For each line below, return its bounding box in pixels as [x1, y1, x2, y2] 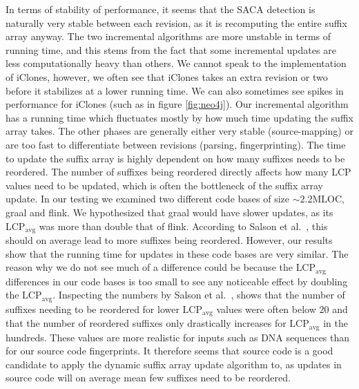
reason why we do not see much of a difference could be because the [6, 260, 293, 274]
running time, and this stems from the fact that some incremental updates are [6, 42, 336, 57]
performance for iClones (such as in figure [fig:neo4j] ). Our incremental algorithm [6, 97, 349, 111]
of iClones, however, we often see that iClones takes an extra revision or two [6, 69, 328, 84]
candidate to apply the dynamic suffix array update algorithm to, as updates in [6, 357, 342, 371]
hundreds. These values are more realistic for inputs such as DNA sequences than [6, 330, 350, 344]
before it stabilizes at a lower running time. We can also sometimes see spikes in [6, 83, 344, 97]
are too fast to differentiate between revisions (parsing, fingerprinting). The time [6, 137, 346, 151]
